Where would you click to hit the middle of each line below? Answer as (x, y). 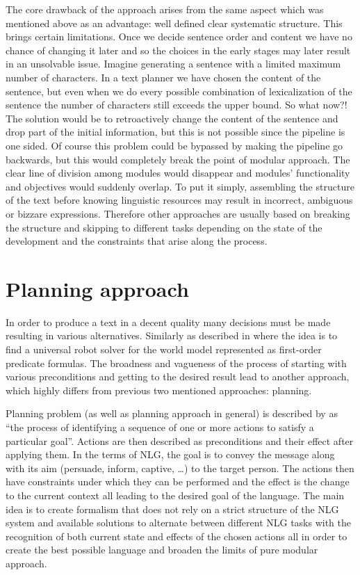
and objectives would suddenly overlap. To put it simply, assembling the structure (180, 186)
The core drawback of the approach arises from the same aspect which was (165, 9)
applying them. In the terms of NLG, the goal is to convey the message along (170, 454)
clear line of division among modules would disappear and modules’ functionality (178, 173)
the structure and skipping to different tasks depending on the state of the (164, 227)
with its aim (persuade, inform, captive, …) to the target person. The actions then (180, 468)
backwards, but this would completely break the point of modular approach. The (178, 159)
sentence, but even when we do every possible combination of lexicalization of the (179, 91)
